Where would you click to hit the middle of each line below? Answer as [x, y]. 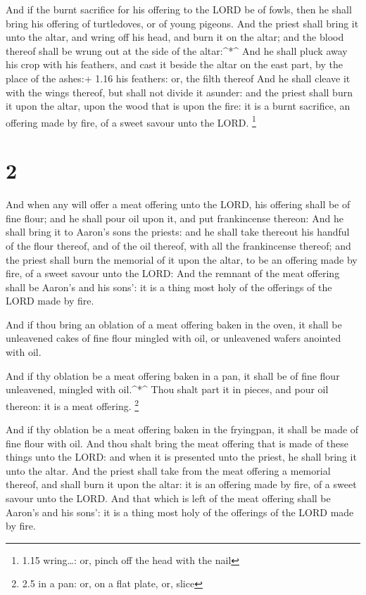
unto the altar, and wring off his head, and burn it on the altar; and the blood [175, 37]
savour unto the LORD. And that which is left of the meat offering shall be [168, 498]
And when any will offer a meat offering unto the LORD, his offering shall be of [178, 204]
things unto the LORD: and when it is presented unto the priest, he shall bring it [181, 457]
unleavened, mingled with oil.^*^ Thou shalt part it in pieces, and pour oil [167, 389]
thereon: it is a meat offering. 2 [72, 404]
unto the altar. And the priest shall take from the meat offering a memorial [168, 470]
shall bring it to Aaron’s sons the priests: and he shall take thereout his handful [178, 232]
